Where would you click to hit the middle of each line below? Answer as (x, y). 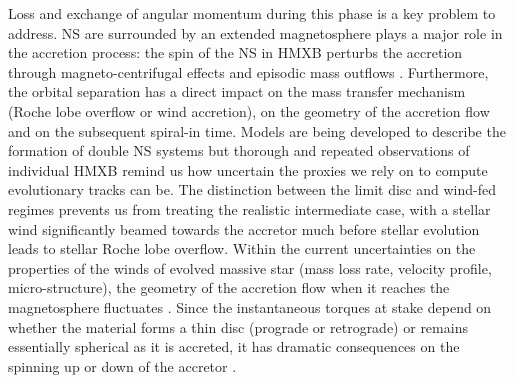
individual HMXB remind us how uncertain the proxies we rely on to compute (248, 169)
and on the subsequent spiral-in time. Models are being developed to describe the (257, 130)
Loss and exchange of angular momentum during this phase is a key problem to (252, 13)
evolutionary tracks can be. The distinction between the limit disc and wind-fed (252, 189)
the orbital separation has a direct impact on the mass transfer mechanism (237, 91)
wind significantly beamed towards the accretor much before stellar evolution (244, 228)
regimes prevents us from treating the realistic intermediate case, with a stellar (249, 208)
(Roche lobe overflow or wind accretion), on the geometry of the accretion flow (249, 110)
